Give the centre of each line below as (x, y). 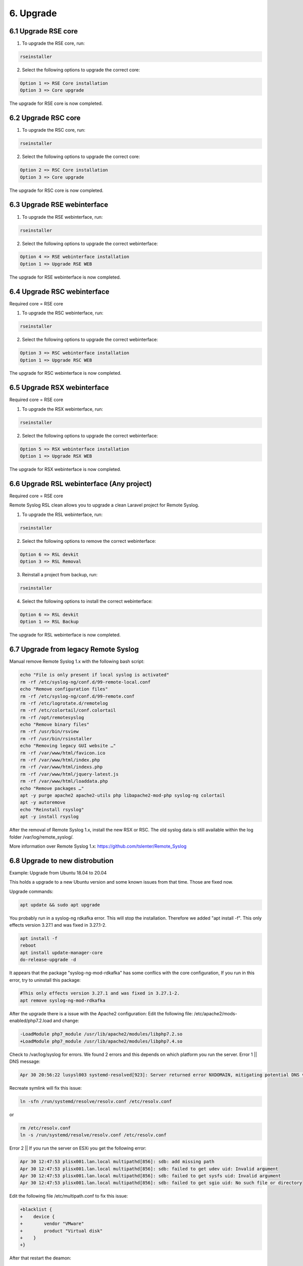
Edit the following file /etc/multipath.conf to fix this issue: (69, 1196)
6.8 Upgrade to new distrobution (61, 861)
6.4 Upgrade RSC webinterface (59, 291)
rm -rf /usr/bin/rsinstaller (56, 739)
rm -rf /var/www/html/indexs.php (61, 767)
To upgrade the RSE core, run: (54, 44)
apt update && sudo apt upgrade (60, 905)
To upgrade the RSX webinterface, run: (63, 409)
